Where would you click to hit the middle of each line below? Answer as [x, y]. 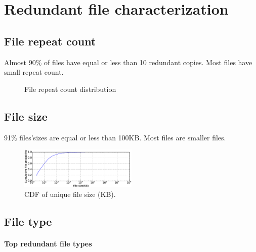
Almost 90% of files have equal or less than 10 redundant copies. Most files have [128, 62]
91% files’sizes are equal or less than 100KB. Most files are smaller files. [115, 137]
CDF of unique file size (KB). [70, 194]
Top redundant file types [48, 244]
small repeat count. [34, 72]
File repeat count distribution [70, 89]
